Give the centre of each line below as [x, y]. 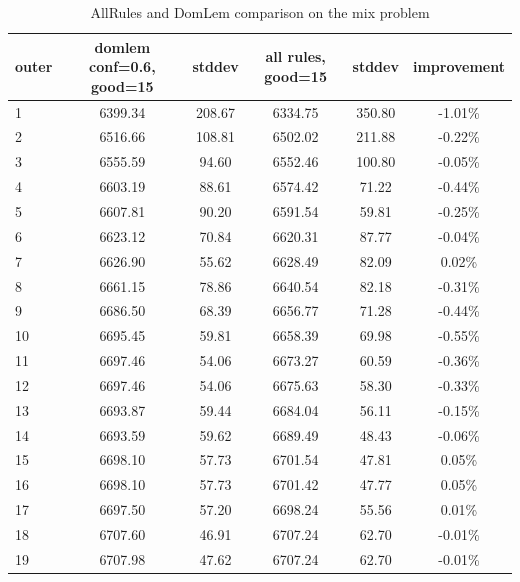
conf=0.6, [122, 66]
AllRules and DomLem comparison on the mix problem [260, 12]
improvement [458, 66]
